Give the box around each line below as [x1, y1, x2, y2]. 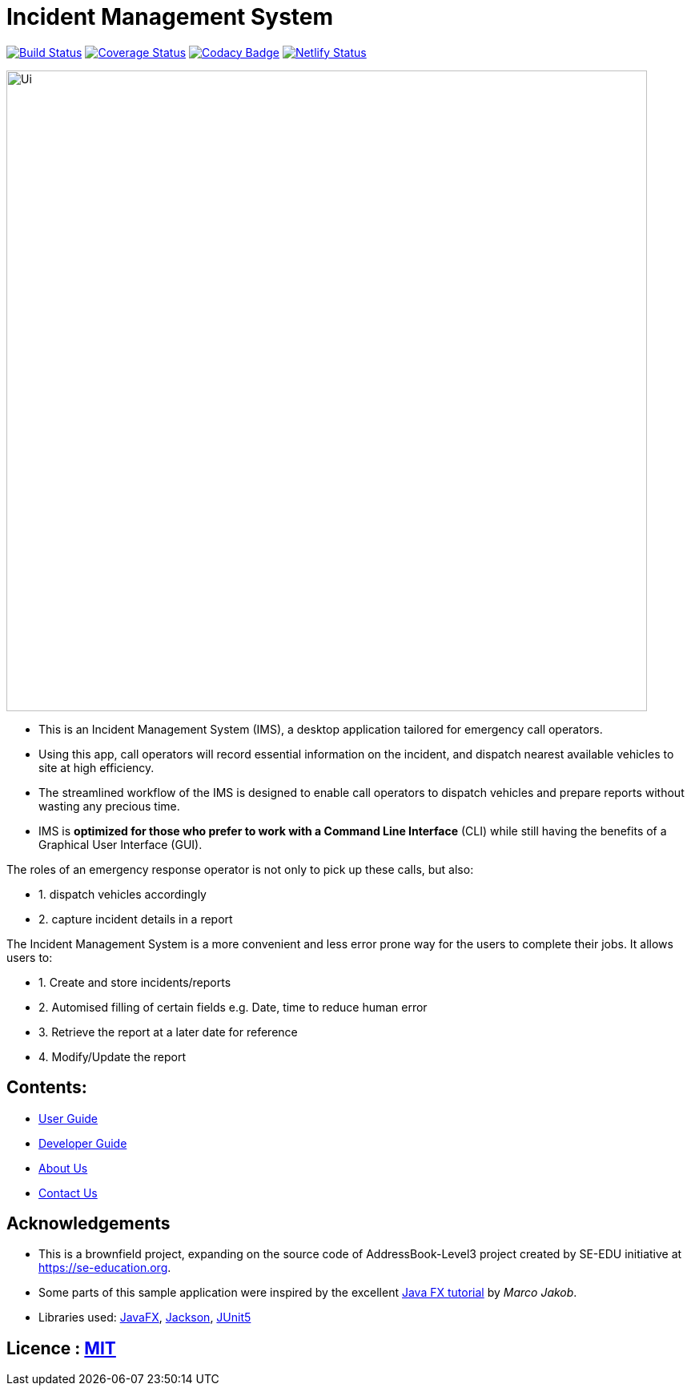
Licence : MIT [6, 1338, 116, 1358]
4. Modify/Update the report [38, 1049, 187, 1064]
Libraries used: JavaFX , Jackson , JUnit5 [38, 1310, 251, 1325]
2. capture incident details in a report [38, 911, 233, 926]
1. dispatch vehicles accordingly [38, 887, 207, 901]
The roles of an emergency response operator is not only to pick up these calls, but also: [6, 862, 474, 876]
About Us [38, 1161, 88, 1175]
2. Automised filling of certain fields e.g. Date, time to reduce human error [38, 1000, 428, 1014]
